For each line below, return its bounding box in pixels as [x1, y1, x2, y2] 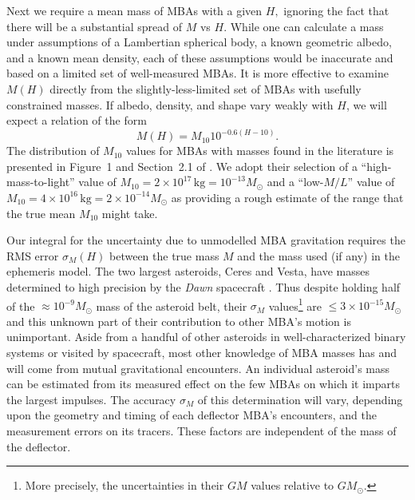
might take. [101, 204, 158, 221]
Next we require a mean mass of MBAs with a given [6, 2, 263, 18]
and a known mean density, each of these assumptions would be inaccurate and [6, 49, 393, 65]
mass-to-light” [6, 173, 75, 190]
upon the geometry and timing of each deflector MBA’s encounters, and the [6, 407, 377, 423]
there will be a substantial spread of [6, 18, 183, 34]
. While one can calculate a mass [223, 18, 384, 34]
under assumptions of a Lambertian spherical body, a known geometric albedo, [6, 34, 392, 50]
